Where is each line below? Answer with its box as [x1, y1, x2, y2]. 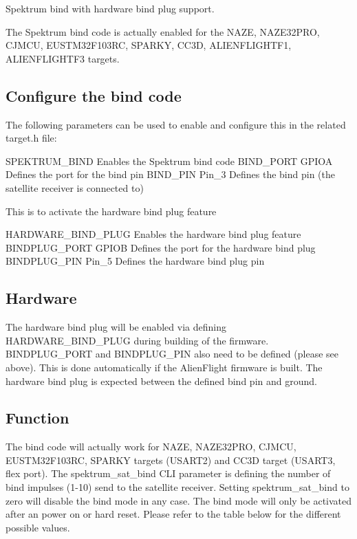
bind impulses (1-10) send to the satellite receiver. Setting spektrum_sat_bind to [6, 480, 349, 494]
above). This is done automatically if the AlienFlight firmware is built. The [6, 360, 323, 374]
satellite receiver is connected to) [6, 180, 144, 195]
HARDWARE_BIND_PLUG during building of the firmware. [6, 333, 269, 347]
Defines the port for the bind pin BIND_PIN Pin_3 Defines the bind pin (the [6, 167, 336, 181]
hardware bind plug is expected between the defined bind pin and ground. [6, 373, 317, 388]
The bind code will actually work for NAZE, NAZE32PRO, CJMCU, [6, 439, 296, 454]
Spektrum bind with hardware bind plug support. [6, 1, 215, 15]
